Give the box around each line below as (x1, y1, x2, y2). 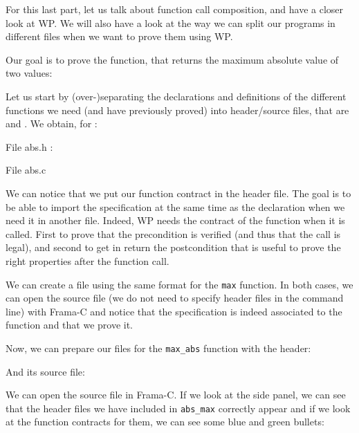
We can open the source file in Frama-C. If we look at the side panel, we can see (6, 387, 346, 402)
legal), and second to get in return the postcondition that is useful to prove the (6, 240, 341, 255)
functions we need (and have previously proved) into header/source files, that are (6, 102, 349, 117)
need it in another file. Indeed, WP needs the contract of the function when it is (6, 213, 345, 228)
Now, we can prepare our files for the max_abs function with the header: (6, 340, 311, 355)
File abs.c (6, 163, 46, 177)
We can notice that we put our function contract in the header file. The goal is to (6, 185, 351, 200)
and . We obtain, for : (6, 116, 98, 131)
